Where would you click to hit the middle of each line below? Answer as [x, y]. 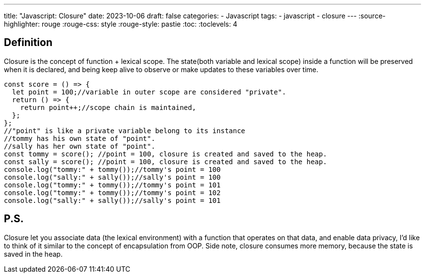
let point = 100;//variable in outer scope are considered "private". [149, 92]
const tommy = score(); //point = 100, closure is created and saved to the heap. [165, 154]
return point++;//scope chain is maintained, [108, 107]
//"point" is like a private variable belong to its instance [125, 131]
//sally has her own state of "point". [80, 146]
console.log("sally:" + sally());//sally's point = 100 [112, 177]
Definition [28, 43]
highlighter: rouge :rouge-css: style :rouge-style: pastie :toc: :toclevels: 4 [121, 24]
